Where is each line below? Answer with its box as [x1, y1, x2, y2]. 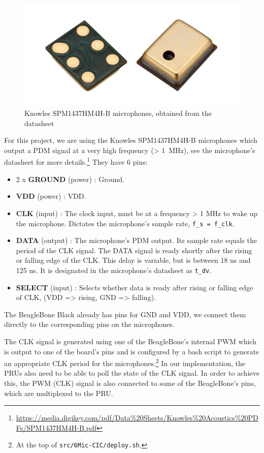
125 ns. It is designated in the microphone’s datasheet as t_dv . [16, 264, 211, 275]
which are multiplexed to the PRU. [4, 387, 113, 398]
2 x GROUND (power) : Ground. [16, 173, 124, 184]
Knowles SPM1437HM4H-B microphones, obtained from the [24, 108, 212, 118]
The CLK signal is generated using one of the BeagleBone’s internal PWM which [4, 336, 256, 346]
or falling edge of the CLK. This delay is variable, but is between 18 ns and [16, 255, 251, 265]
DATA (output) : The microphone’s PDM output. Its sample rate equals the [16, 235, 257, 246]
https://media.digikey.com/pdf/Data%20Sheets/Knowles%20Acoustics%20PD [16, 412, 258, 423]
